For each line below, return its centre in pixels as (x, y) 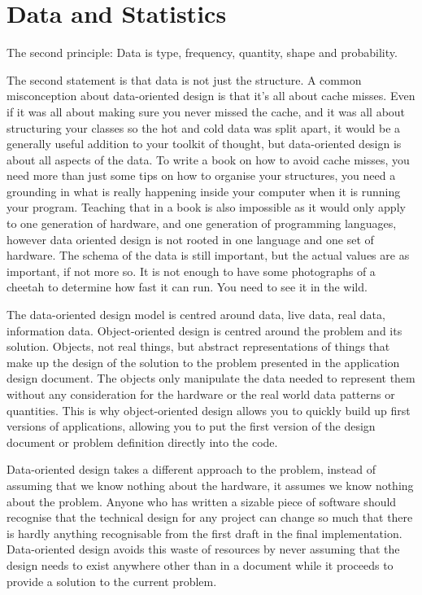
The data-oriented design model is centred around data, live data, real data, (196, 315)
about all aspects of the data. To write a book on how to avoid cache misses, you (208, 159)
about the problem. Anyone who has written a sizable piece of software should (202, 501)
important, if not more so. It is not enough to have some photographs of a (191, 271)
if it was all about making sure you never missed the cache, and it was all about (206, 111)
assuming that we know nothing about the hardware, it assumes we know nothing (210, 485)
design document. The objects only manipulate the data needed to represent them (211, 378)
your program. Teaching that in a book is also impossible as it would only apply (206, 207)
